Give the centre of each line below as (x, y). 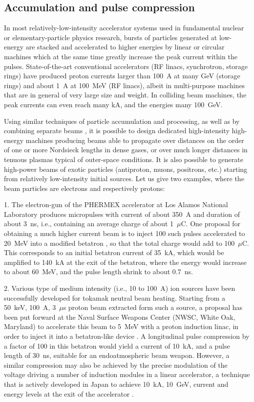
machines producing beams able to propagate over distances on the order (135, 140)
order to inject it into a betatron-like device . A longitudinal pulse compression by (127, 336)
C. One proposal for (211, 224)
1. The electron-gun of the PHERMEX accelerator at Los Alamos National (116, 204)
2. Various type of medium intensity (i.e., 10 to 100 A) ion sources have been (120, 288)
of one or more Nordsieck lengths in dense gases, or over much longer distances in (126, 150)
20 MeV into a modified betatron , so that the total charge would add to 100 (119, 243)
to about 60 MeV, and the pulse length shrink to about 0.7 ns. (98, 272)
